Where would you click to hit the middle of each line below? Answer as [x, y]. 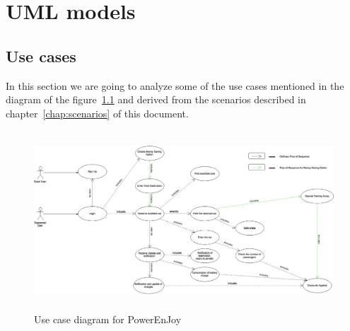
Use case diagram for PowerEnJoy [108, 319]
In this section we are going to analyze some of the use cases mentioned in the [175, 85]
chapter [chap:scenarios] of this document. [97, 113]
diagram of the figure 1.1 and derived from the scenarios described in [156, 99]
